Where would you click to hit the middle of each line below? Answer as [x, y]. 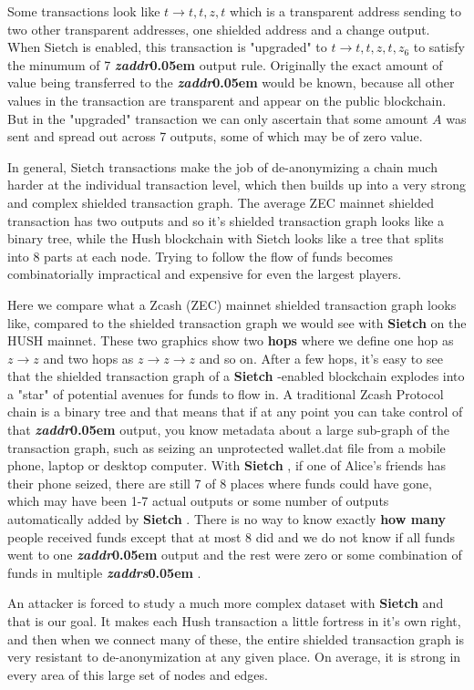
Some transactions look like [84, 11]
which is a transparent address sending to [345, 11]
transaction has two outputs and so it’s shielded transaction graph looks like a [226, 220]
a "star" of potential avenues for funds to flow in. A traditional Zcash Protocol [226, 393]
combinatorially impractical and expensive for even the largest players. [205, 274]
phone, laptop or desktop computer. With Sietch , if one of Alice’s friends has [227, 465]
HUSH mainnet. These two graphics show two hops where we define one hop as [231, 340]
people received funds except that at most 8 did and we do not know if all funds [232, 536]
